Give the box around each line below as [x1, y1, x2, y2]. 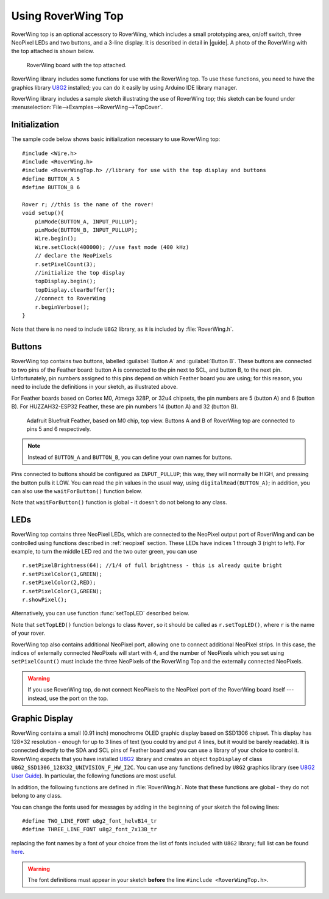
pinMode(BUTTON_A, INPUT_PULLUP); [34, 218, 138, 225]
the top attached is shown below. [11, 48, 94, 55]
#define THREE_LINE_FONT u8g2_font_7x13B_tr [22, 826, 158, 833]
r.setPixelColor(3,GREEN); [22, 588, 103, 594]
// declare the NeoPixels [34, 252, 113, 259]
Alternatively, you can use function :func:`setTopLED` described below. [11, 610, 190, 617]
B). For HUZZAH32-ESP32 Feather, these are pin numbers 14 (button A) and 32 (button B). [11, 403, 238, 410]
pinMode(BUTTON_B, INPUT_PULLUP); [34, 226, 138, 234]
